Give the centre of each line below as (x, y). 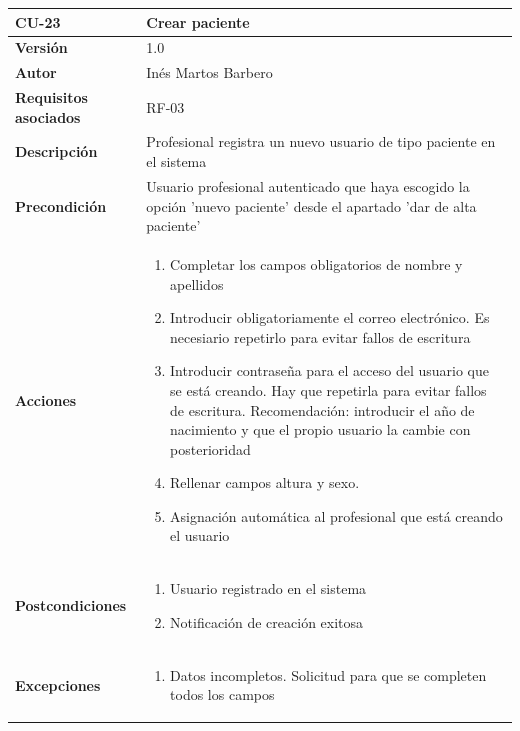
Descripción (56, 151)
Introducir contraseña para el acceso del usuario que (329, 370)
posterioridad (210, 448)
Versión (41, 47)
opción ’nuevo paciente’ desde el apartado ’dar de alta (311, 205)
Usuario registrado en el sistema (268, 588)
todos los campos (222, 694)
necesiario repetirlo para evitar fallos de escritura (320, 336)
